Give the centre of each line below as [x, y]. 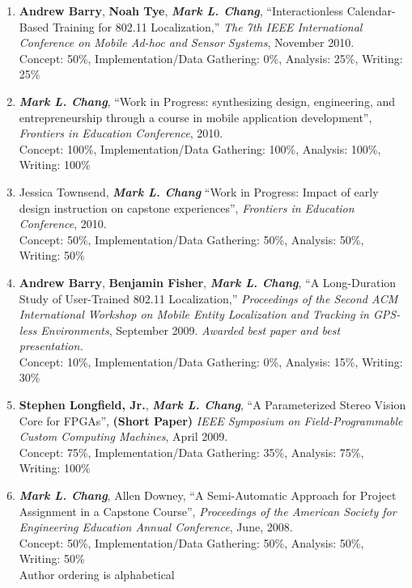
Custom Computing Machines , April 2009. [123, 436]
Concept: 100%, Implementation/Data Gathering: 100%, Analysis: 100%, [200, 148]
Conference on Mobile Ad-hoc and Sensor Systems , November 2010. [187, 42]
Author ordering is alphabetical [97, 574]
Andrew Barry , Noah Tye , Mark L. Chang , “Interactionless [181, 11]
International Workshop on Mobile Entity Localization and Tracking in [194, 314]
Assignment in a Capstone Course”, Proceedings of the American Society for [208, 511]
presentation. [51, 346]
